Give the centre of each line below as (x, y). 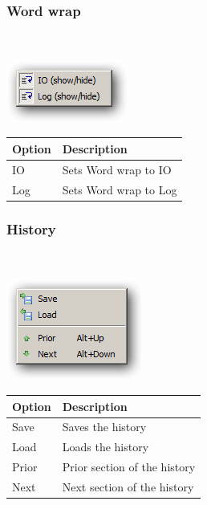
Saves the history (104, 427)
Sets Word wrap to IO (117, 169)
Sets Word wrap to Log (120, 189)
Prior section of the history (129, 467)
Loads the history (106, 447)
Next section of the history (128, 486)
